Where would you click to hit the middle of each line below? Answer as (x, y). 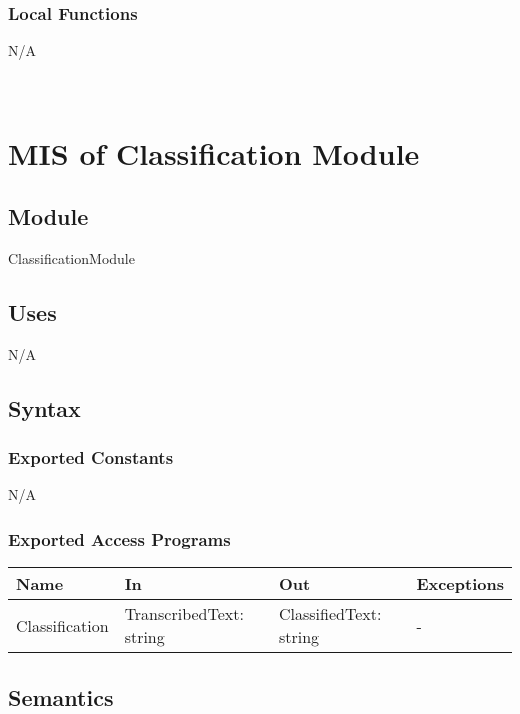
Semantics (61, 696)
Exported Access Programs (119, 538)
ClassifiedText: (330, 614)
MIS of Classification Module (214, 152)
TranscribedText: (184, 614)
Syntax (44, 407)
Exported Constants (91, 457)
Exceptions (460, 584)
